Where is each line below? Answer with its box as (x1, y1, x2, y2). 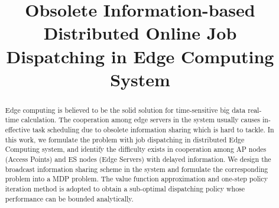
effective (5, 125, 30, 135)
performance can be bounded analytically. (5, 193, 134, 203)
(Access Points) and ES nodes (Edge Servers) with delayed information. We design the (5, 154, 271, 164)
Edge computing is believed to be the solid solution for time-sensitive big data (5, 105, 246, 115)
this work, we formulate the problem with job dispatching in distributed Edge (5, 134, 245, 144)
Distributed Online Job (43, 21, 237, 45)
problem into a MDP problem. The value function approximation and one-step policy (5, 174, 268, 184)
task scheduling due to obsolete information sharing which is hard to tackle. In (32, 125, 274, 135)
